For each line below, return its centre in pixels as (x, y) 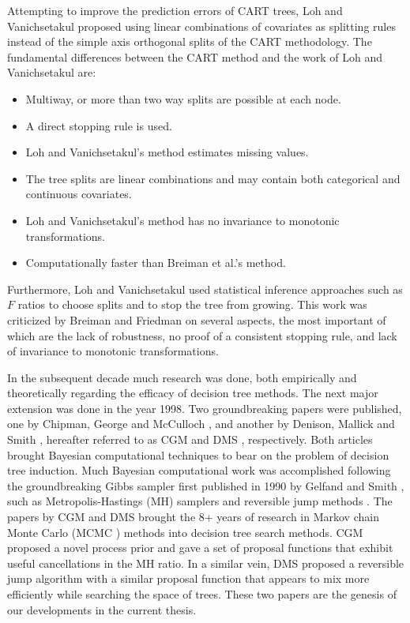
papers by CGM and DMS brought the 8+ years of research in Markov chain (193, 517)
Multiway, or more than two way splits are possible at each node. (183, 98)
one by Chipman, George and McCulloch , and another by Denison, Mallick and (201, 424)
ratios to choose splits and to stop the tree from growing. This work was (192, 304)
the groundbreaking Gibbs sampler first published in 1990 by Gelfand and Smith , (206, 485)
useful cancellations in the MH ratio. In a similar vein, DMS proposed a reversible (206, 563)
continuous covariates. (79, 194)
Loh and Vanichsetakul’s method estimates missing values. (167, 152)
